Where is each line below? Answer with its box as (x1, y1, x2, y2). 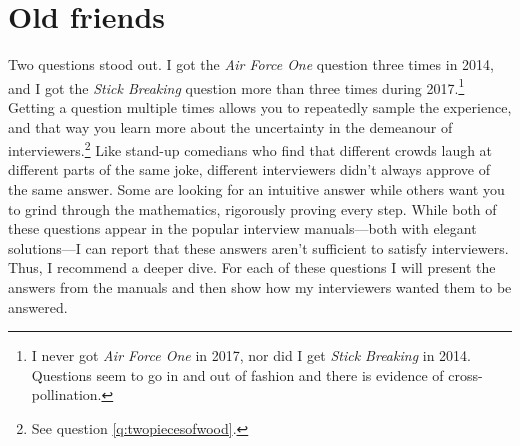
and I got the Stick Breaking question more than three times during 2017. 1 (8, 74, 465, 98)
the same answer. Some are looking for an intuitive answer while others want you (8, 179, 505, 199)
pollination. (31, 384, 102, 405)
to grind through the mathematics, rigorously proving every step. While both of (8, 198, 497, 219)
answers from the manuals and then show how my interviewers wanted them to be (8, 276, 512, 297)
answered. (8, 296, 68, 317)
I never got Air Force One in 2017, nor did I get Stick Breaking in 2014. (31, 345, 471, 366)
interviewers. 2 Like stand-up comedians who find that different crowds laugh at (8, 137, 493, 160)
